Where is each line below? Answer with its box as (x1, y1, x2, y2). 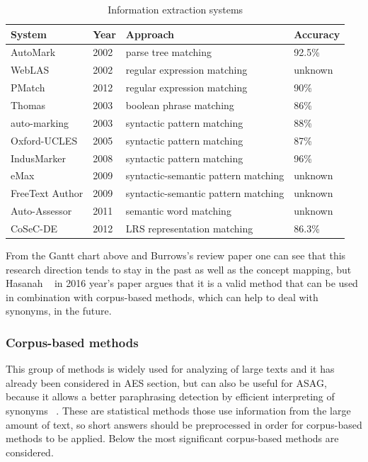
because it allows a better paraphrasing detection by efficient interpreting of (6, 389, 335, 404)
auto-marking (11, 115, 69, 130)
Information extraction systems (108, 2, 243, 16)
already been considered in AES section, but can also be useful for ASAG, (6, 375, 327, 390)
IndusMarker (11, 150, 66, 165)
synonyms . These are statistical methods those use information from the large (6, 402, 351, 417)
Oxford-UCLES (11, 133, 78, 147)
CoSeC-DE (11, 220, 58, 235)
